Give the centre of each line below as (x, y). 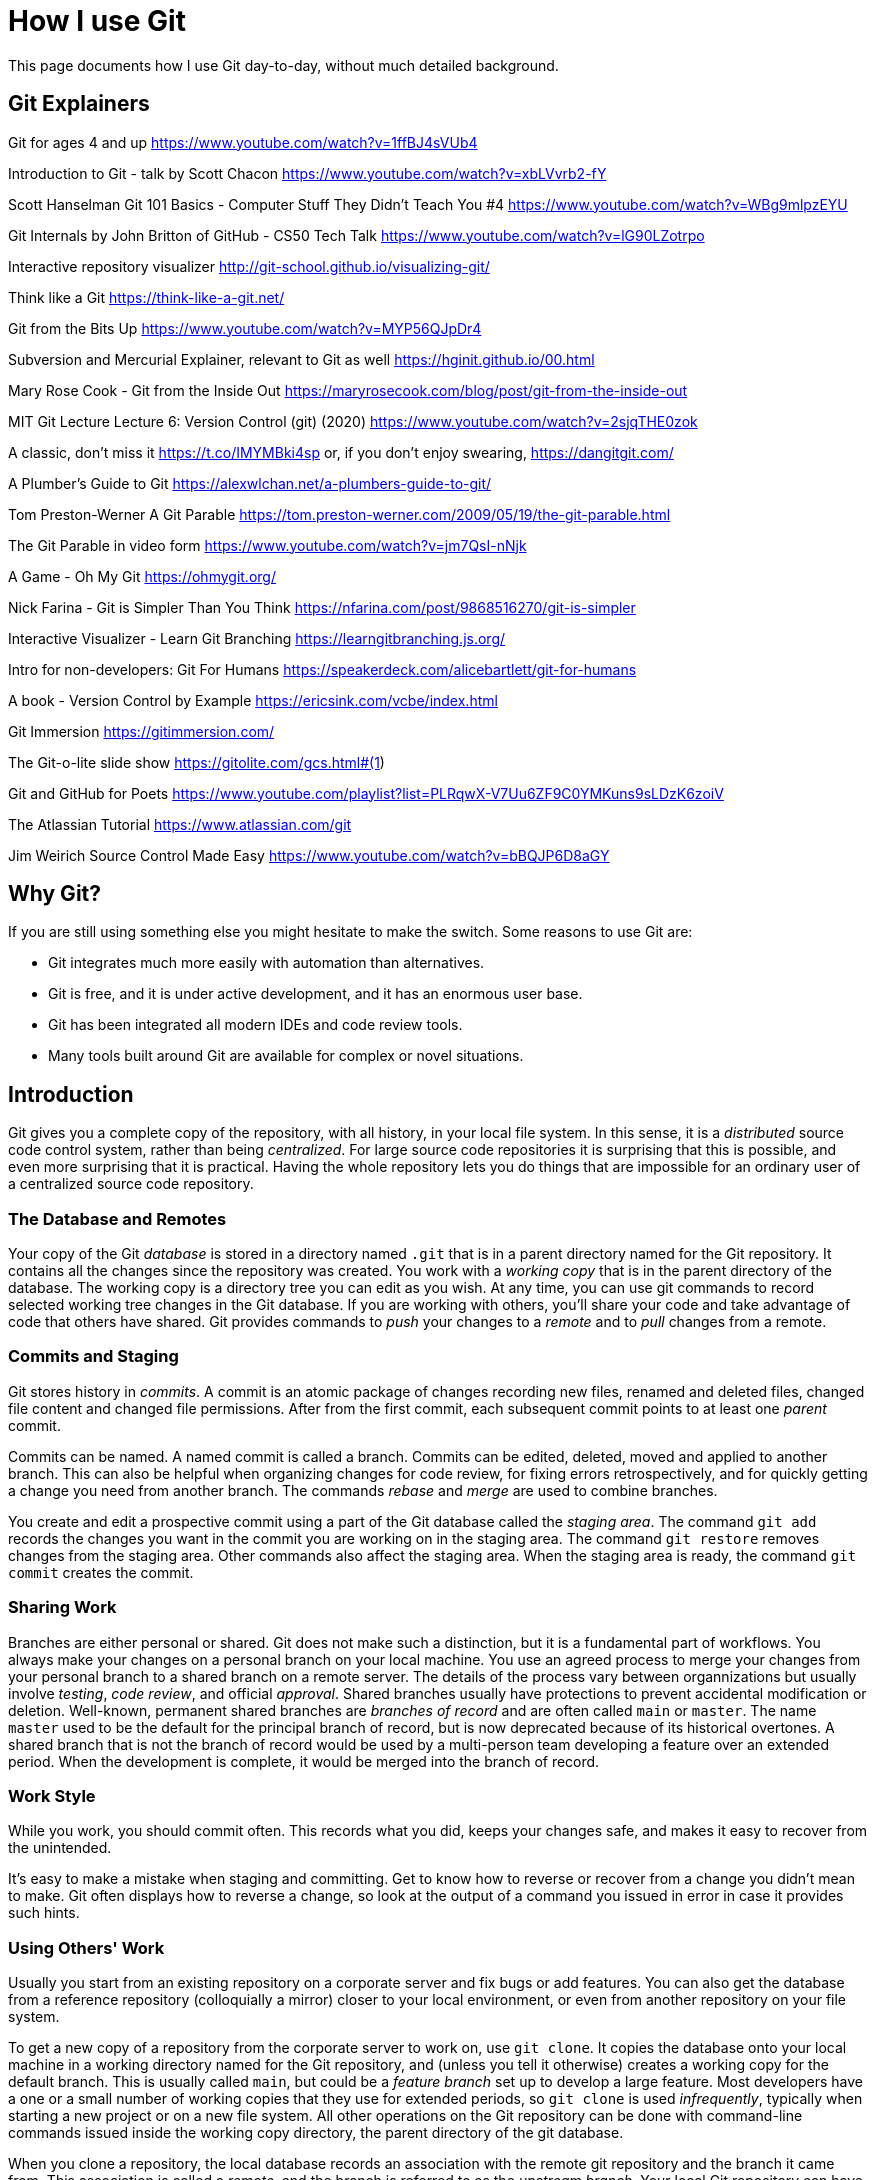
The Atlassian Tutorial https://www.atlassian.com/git (180, 824)
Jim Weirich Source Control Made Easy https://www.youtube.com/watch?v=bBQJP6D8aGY (309, 855)
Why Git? (55, 894)
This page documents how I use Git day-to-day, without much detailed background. (283, 65)
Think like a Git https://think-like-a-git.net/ (146, 297)
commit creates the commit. (101, 1572)
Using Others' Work (86, 1947)
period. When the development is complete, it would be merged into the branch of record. (304, 1761)
